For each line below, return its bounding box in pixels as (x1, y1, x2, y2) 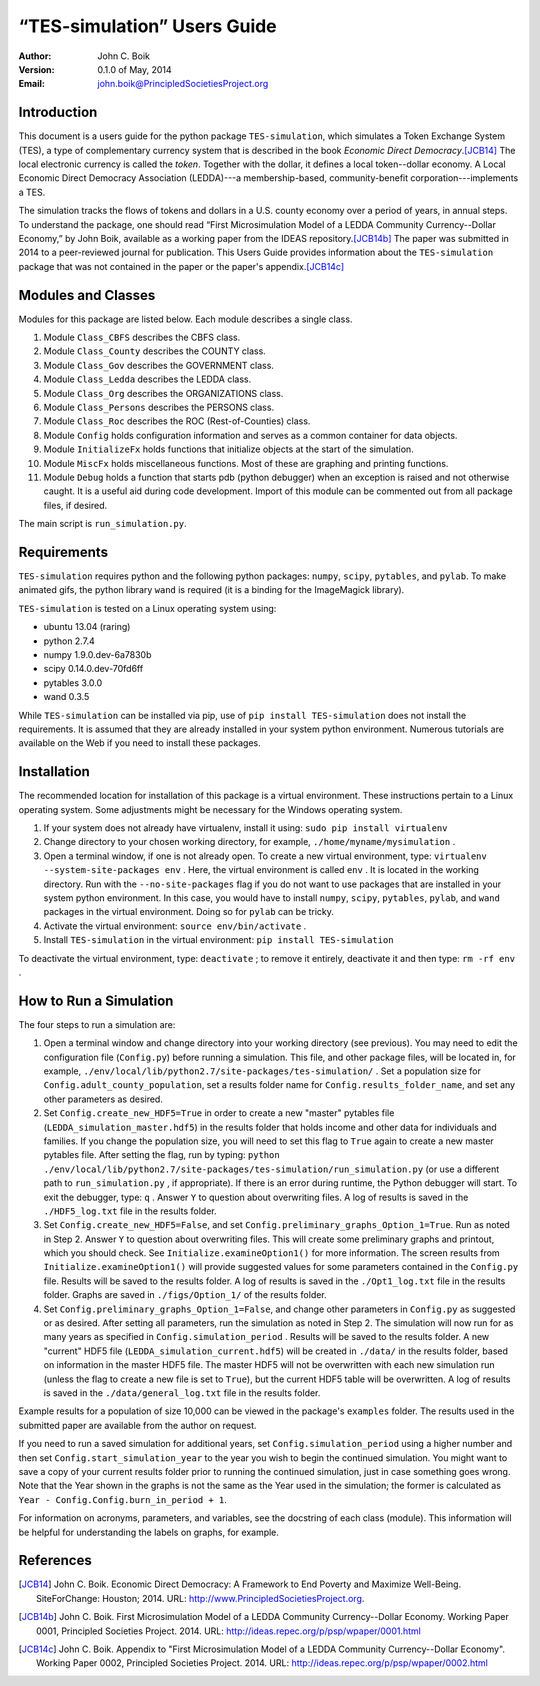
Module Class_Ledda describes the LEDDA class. (43, 373, 252, 385)
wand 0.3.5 (43, 691, 90, 703)
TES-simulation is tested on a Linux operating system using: (18, 602, 277, 614)
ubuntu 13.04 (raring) (43, 621, 131, 633)
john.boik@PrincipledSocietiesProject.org (97, 78, 269, 90)
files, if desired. (43, 499, 108, 511)
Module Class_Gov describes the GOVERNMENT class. (43, 359, 275, 371)
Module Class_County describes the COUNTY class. (43, 345, 267, 357)
